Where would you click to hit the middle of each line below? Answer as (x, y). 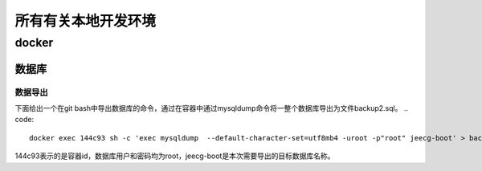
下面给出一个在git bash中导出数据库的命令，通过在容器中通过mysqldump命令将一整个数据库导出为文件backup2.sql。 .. (212, 108)
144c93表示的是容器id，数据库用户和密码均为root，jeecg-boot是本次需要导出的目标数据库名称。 (175, 156)
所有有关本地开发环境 (86, 21)
